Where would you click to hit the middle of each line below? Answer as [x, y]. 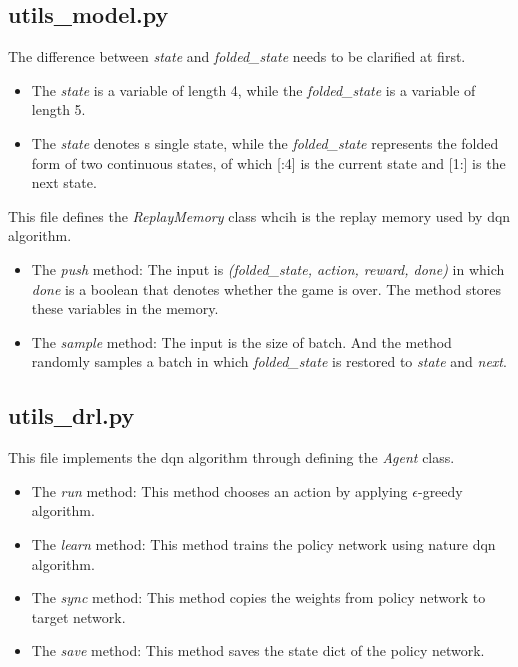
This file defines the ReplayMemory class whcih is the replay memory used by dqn [259, 215]
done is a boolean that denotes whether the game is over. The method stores [266, 288]
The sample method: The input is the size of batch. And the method [241, 341]
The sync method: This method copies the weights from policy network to [258, 597]
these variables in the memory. [125, 308]
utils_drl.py [71, 415]
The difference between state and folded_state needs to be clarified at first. [237, 56]
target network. [78, 616]
